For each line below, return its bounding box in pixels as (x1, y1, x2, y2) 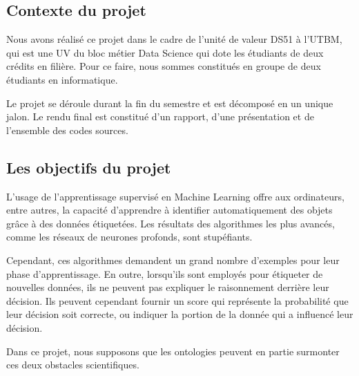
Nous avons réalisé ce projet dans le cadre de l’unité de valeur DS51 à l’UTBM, (6, 32, 342, 46)
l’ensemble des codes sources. (6, 122, 128, 137)
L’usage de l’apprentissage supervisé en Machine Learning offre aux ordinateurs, (6, 189, 345, 203)
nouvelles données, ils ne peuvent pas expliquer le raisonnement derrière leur (6, 280, 329, 294)
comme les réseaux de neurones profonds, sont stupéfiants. (6, 229, 253, 244)
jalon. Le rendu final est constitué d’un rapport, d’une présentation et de (6, 109, 314, 124)
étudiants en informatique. (6, 72, 118, 86)
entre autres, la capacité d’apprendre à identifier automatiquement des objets (6, 203, 333, 217)
